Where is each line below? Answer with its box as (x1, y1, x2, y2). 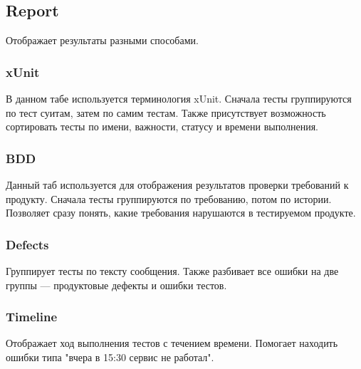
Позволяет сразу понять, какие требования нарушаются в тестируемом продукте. (6, 205, 356, 220)
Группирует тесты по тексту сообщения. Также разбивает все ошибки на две (6, 264, 339, 279)
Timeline (6, 308, 58, 326)
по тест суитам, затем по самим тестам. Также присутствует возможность (6, 105, 326, 120)
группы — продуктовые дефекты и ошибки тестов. (6, 277, 227, 292)
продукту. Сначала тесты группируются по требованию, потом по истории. (6, 191, 332, 206)
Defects (6, 235, 49, 253)
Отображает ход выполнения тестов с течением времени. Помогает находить (6, 336, 338, 350)
